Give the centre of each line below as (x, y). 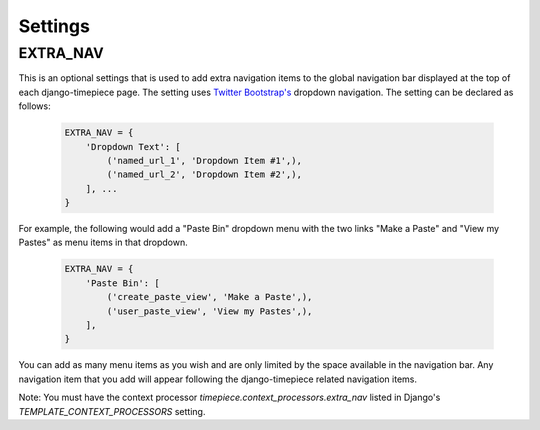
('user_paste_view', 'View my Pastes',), (209, 311)
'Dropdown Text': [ (133, 146)
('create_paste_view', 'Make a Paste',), (209, 297)
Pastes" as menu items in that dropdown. (103, 242)
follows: (34, 106)
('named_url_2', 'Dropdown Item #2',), (204, 174)
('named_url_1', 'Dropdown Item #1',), (204, 160)
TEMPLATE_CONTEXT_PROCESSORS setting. (112, 411)
